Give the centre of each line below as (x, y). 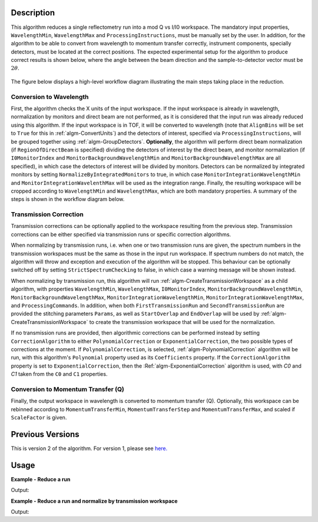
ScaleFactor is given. (39, 417)
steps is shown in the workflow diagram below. (68, 199)
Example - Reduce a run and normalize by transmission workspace (94, 501)
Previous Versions (45, 434)
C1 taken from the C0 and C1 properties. (59, 374)
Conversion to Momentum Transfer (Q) (68, 389)
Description (33, 13)
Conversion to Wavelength (50, 97)
